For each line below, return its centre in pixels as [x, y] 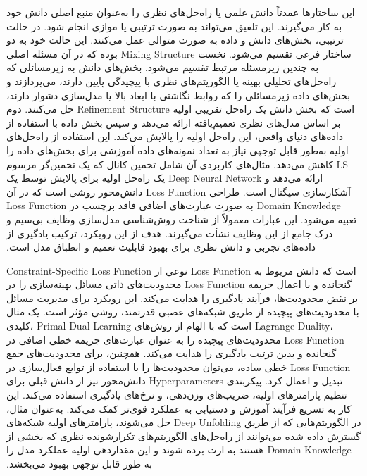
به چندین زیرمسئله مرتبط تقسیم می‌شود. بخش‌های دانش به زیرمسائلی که [163, 67]
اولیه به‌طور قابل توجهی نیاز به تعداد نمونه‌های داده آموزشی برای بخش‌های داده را [178, 150]
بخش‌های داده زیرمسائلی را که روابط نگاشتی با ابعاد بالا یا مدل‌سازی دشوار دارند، [179, 95]
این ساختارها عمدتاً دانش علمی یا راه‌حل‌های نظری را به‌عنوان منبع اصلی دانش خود [181, 12]
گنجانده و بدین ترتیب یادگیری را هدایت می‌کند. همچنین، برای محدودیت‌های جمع [172, 353]
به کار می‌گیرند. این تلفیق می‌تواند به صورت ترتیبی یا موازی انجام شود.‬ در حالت [174, 26]
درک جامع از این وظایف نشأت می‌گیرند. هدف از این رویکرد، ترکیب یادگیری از [170, 233]
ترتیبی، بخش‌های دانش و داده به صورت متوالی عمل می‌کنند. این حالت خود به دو [175, 40]
